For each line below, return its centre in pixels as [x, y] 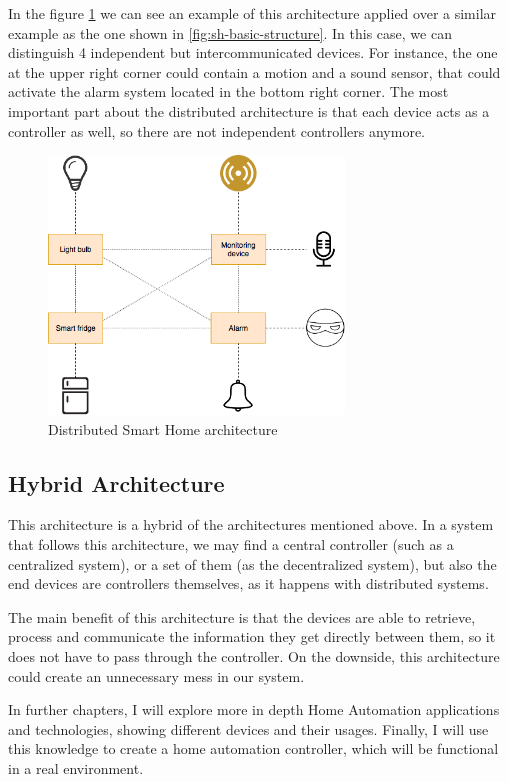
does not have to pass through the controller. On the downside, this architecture [254, 655]
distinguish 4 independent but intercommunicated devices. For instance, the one [253, 52]
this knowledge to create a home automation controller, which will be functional [253, 748]
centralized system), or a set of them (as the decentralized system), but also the [252, 563]
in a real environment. [76, 767]
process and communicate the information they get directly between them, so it [252, 636]
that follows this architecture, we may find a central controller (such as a [231, 543]
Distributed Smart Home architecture [163, 428]
